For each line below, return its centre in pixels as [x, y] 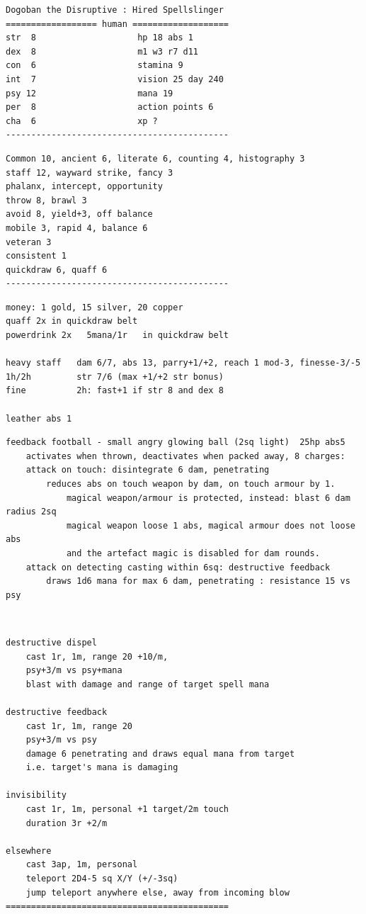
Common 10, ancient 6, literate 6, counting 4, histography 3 [155, 158]
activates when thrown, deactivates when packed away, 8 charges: [185, 456]
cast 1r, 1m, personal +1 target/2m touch [127, 809]
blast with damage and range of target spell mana [148, 684]
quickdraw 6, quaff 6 [57, 270]
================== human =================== [117, 24]
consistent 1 [36, 256]
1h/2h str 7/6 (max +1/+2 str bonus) [115, 377]
